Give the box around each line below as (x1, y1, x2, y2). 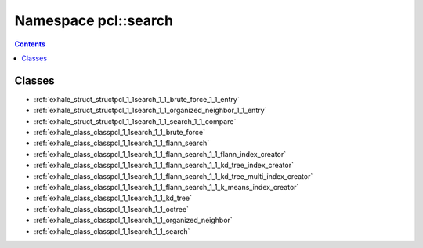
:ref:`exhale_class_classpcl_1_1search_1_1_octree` (34, 204, 190, 213)
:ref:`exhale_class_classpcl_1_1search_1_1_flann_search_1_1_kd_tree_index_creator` (34, 161, 294, 170)
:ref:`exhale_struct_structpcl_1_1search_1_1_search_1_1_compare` (34, 116, 237, 126)
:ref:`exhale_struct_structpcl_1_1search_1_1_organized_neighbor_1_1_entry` (34, 106, 267, 115)
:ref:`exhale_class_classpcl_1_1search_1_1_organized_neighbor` (34, 216, 233, 225)
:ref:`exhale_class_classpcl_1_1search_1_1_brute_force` (34, 128, 205, 137)
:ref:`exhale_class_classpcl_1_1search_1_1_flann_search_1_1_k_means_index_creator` (34, 182, 299, 191)
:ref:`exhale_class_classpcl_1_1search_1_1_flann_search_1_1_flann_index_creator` (34, 149, 286, 159)
